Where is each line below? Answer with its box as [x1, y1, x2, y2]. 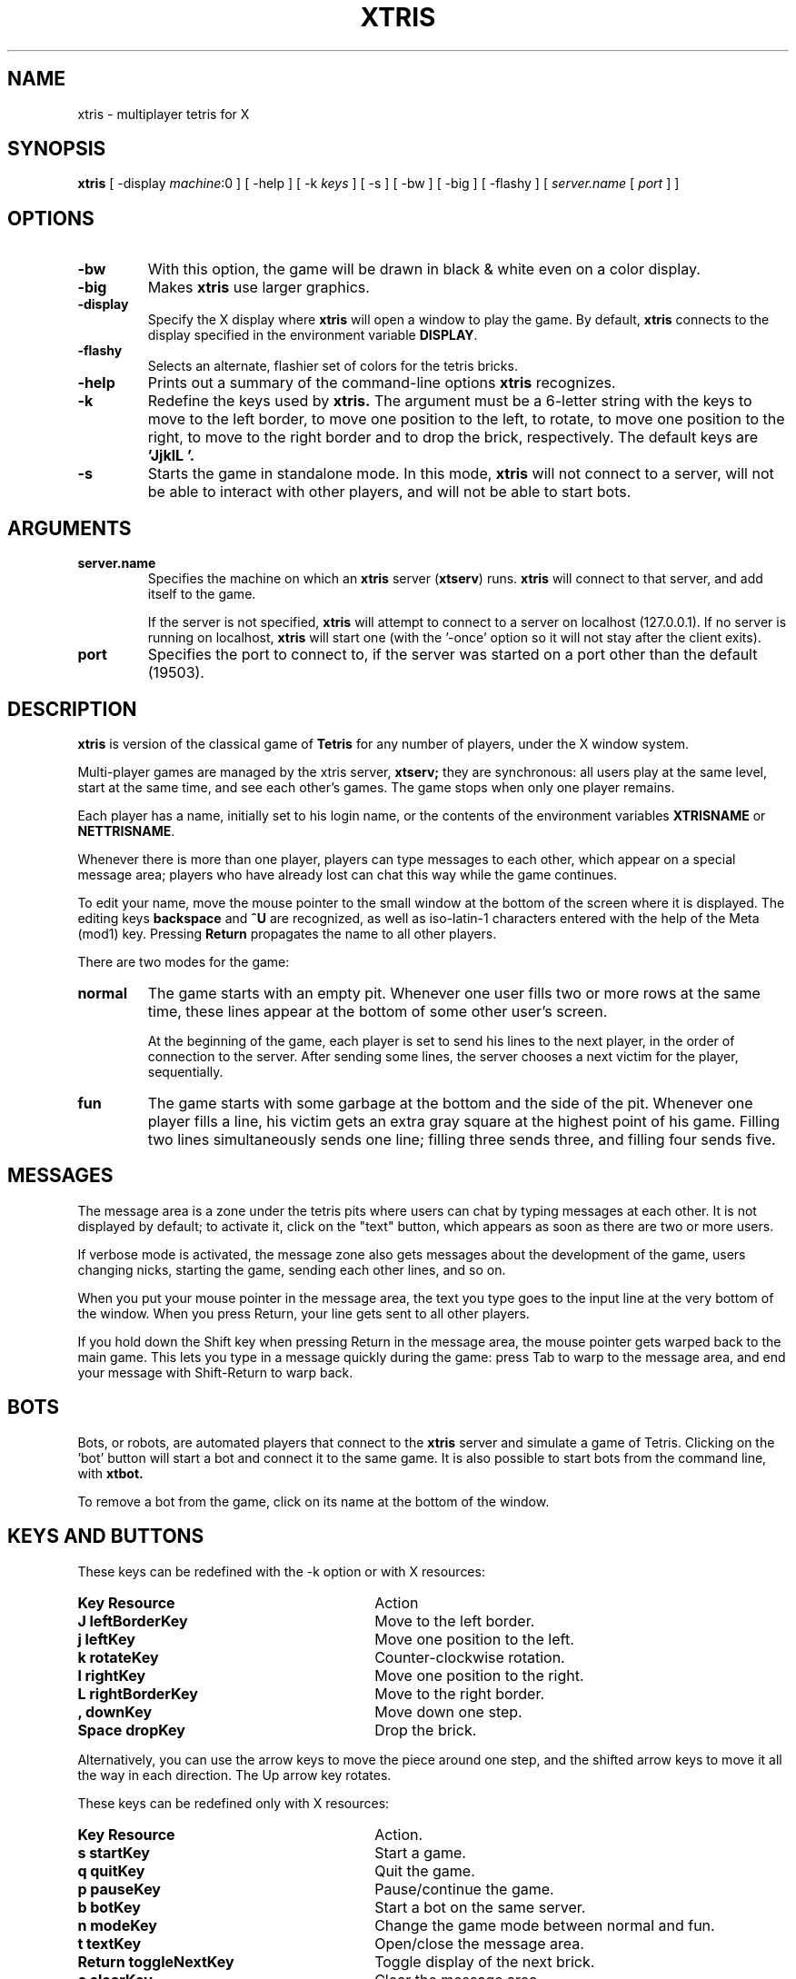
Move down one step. [374, 1702, 522, 1721]
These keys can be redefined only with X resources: [77, 1795, 390, 1811]
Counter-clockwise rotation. [374, 1647, 565, 1666]
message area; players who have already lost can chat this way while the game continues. [77, 866, 618, 882]
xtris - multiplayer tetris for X [77, 105, 250, 122]
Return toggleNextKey [77, 1952, 234, 1971]
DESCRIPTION [7, 697, 137, 721]
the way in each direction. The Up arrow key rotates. [77, 1766, 392, 1783]
